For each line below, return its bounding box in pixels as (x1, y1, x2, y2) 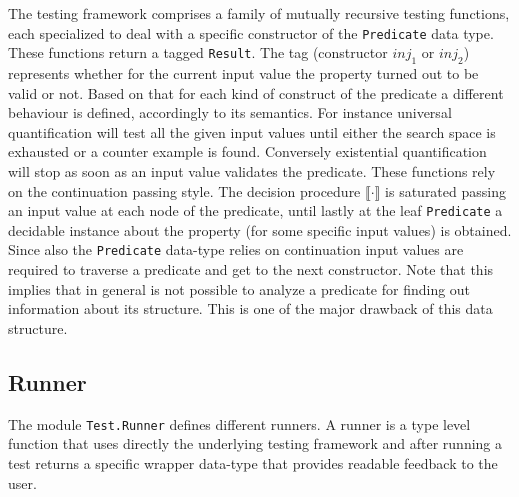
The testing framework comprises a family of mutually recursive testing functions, (8, 3, 510, 23)
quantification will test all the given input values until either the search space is (8, 121, 496, 142)
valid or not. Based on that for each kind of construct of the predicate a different (8, 82, 504, 103)
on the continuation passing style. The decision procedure (8, 180, 361, 201)
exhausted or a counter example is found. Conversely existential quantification (8, 141, 487, 162)
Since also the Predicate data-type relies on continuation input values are (8, 239, 464, 260)
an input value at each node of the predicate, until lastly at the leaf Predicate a (8, 200, 503, 221)
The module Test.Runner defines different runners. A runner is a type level (8, 413, 471, 434)
